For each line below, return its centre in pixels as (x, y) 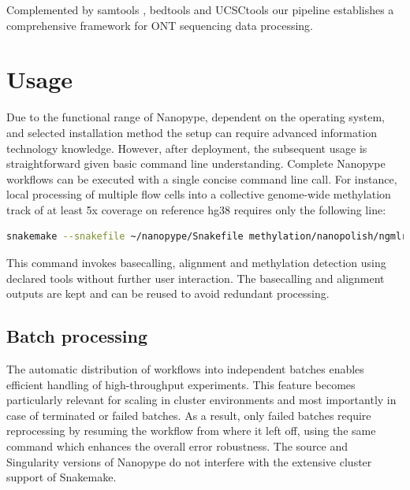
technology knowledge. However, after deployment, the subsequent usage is (187, 148)
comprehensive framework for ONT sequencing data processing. (160, 25)
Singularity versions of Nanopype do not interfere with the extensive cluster (189, 461)
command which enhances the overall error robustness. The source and (177, 446)
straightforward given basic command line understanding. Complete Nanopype (196, 163)
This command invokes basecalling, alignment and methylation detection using (196, 263)
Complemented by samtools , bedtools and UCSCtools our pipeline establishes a (200, 9)
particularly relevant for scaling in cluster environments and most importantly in (201, 400)
